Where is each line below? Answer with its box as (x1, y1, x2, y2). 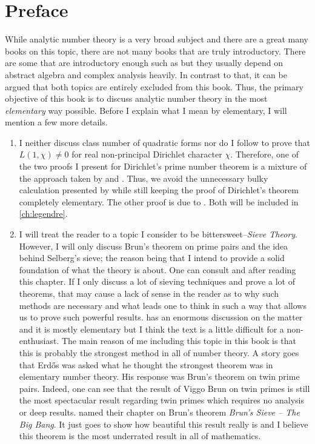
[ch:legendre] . (19, 207, 68, 220)
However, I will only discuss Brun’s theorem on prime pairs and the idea (19, 239, 288, 252)
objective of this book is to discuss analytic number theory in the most (5, 92, 268, 105)
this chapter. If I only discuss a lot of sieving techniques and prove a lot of (19, 275, 295, 288)
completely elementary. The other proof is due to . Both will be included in (19, 195, 299, 208)
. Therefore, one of (230, 148, 299, 161)
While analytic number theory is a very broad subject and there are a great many (5, 33, 308, 45)
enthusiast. (19, 334, 59, 347)
